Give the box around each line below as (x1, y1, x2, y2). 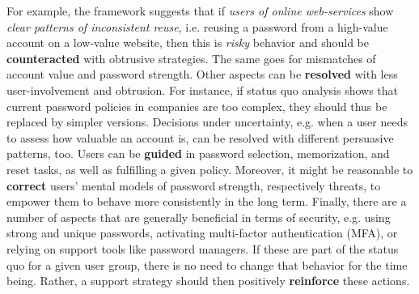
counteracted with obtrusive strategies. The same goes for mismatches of (6, 49, 376, 66)
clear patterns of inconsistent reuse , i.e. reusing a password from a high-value (6, 18, 388, 35)
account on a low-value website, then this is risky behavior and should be (6, 34, 369, 51)
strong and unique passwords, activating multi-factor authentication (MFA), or (6, 224, 398, 241)
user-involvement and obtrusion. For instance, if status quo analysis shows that (6, 81, 399, 98)
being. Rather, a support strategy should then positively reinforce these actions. (6, 272, 410, 289)
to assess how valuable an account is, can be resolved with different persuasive (6, 129, 394, 146)
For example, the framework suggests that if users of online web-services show (6, 2, 394, 19)
